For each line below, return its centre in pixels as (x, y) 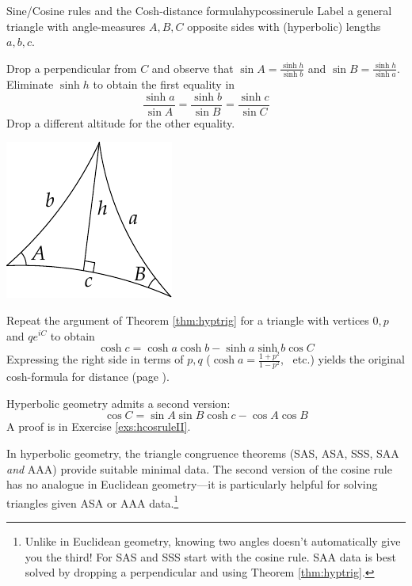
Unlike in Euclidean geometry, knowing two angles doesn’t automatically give (213, 541)
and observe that (193, 68)
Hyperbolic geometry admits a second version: (118, 403)
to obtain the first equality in (164, 84)
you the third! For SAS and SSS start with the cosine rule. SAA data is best (210, 556)
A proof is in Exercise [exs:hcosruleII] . (99, 426)
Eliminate (30, 84)
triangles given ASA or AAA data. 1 (93, 501)
